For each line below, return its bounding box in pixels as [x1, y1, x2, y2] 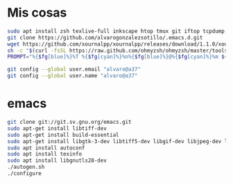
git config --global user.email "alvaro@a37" [7, 66, 141, 73]
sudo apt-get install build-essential [7, 131, 119, 138]
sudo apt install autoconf [7, 144, 85, 151]
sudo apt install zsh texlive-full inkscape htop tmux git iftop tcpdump [7, 28, 225, 35]
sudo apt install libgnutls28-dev [7, 157, 107, 164]
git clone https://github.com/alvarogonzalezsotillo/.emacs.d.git [7, 34, 203, 41]
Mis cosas [7, 5, 67, 21]
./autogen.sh [7, 164, 45, 171]
